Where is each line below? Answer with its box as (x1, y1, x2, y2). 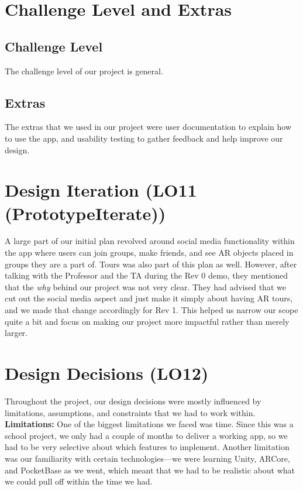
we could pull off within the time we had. (5, 475, 153, 487)
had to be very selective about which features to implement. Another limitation (5, 441, 290, 453)
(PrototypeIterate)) (5, 201, 166, 225)
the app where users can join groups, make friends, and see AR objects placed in (5, 246, 294, 259)
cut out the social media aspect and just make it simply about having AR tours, (5, 292, 293, 304)
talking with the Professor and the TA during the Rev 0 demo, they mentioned (5, 269, 288, 281)
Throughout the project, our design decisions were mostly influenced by (5, 394, 261, 407)
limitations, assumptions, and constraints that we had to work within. (5, 406, 256, 418)
